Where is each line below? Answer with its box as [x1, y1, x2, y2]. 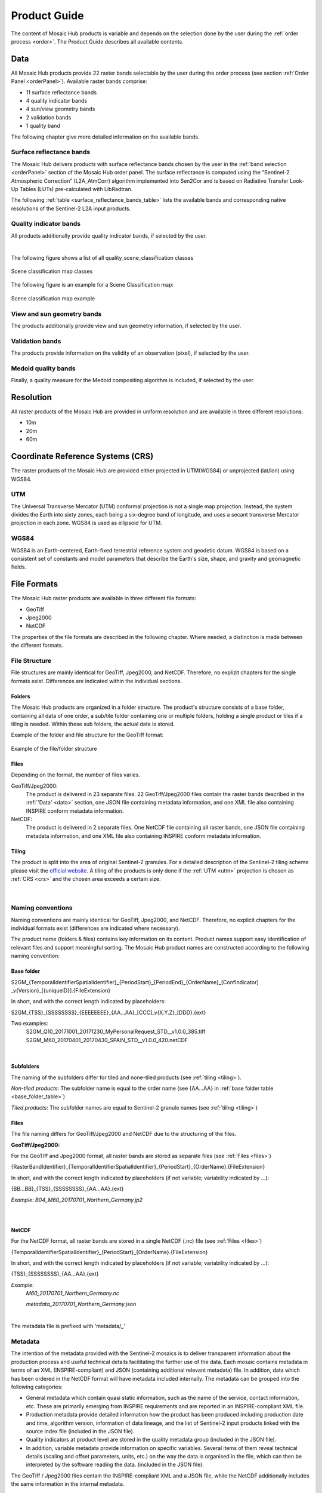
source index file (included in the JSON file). [26, 1427, 135, 1434]
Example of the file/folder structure [11, 745, 97, 752]
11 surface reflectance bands [26, 88, 97, 96]
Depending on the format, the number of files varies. [11, 771, 140, 779]
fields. [11, 563, 27, 570]
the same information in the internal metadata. [11, 1480, 125, 1488]
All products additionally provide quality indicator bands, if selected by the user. [11, 232, 207, 239]
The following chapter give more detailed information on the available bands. [11, 133, 200, 140]
